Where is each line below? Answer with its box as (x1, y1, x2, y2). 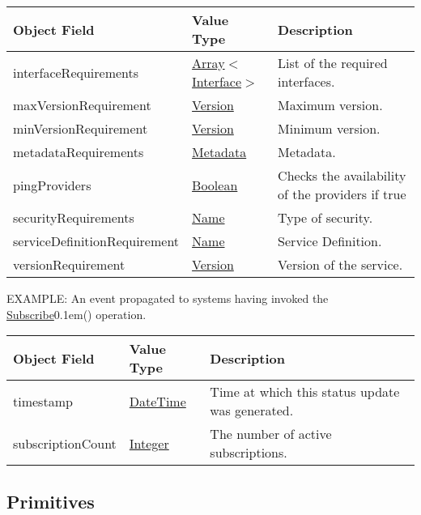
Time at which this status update (210, 382, 400, 402)
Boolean (192, 175, 238, 194)
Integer (129, 433, 169, 453)
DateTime (129, 391, 186, 411)
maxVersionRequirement (13, 96, 151, 114)
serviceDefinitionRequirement (13, 232, 180, 250)
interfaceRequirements (13, 62, 139, 82)
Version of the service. (278, 255, 403, 274)
